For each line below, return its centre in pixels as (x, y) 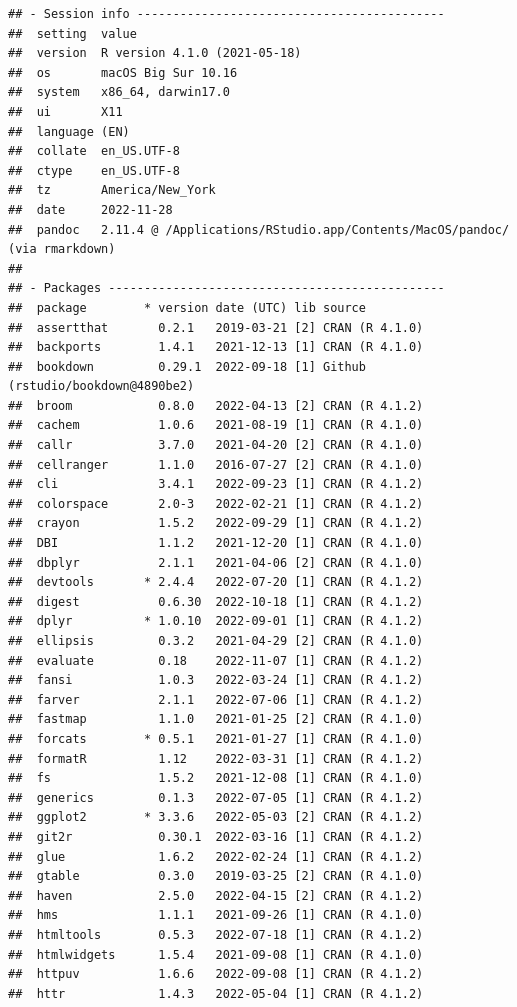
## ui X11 (65, 111)
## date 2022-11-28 (90, 209)
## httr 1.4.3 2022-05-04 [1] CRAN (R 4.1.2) (216, 993)
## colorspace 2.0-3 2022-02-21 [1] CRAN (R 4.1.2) (216, 503)
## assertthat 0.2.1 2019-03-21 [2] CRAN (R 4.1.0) (216, 327)
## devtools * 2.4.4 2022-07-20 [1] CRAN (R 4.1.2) (216, 582)
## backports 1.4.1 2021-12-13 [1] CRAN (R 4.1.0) (216, 347)
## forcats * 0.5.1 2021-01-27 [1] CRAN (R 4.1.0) (216, 738)
